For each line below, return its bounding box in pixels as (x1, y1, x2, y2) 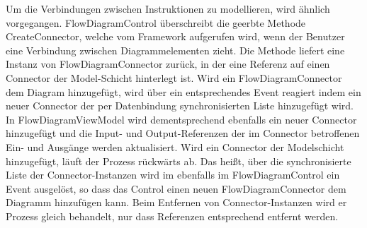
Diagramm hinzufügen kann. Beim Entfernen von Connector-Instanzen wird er (6, 195, 347, 210)
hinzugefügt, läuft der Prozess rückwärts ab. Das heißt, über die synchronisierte (6, 153, 351, 168)
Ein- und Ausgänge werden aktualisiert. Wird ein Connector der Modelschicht (6, 139, 344, 154)
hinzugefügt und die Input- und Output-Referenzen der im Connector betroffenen (6, 126, 360, 140)
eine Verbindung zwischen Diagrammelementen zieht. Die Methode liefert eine (6, 42, 345, 57)
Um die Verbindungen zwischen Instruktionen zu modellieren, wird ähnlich (6, 1, 330, 16)
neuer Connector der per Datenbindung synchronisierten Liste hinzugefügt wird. (6, 98, 354, 113)
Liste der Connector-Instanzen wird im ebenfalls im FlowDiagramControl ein (6, 167, 340, 182)
